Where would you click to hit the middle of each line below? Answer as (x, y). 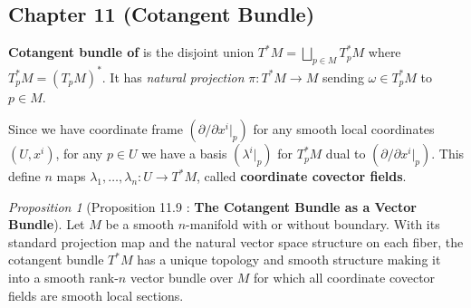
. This (448, 154)
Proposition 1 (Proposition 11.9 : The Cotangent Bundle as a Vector (212, 206)
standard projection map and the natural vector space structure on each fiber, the (236, 241)
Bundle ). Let (47, 224)
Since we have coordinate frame (96, 129)
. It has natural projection (173, 77)
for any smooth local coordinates (344, 129)
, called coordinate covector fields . (302, 176)
